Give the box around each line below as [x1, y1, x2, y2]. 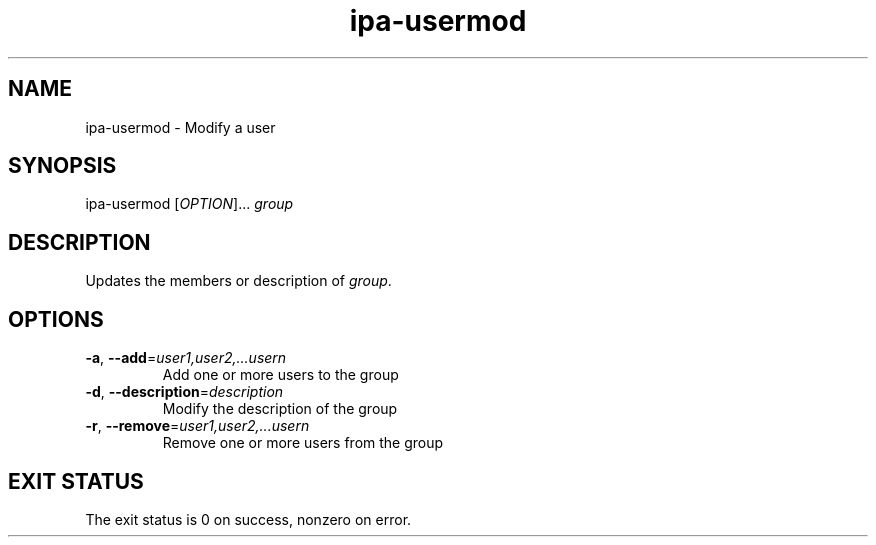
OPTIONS [8, 306, 104, 332]
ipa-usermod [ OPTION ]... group [85, 195, 294, 213]
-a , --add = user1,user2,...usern [85, 349, 287, 367]
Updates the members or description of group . [85, 272, 392, 290]
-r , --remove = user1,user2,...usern [85, 417, 310, 435]
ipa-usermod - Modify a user [85, 118, 276, 136]
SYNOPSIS [8, 153, 117, 179]
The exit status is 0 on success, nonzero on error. [85, 510, 412, 528]
